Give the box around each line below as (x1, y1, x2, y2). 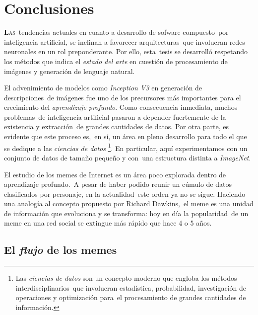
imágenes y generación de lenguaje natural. (4, 66, 135, 76)
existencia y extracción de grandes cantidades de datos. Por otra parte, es (4, 121, 229, 132)
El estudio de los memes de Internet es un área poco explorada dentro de (4, 169, 226, 179)
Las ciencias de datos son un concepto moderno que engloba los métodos (15, 273, 237, 283)
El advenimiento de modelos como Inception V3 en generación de (4, 82, 202, 93)
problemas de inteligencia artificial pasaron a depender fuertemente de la (4, 111, 226, 122)
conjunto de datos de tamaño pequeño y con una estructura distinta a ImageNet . (4, 152, 251, 162)
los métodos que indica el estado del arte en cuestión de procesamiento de (4, 56, 228, 66)
